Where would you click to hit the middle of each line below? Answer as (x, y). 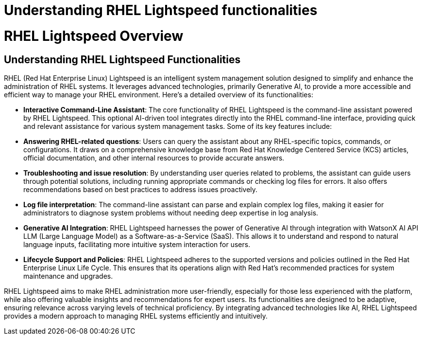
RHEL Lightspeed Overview (94, 36)
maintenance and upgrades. (68, 276)
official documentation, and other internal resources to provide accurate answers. (154, 158)
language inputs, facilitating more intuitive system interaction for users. (137, 244)
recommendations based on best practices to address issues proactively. (141, 189)
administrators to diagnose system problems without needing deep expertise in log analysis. (171, 213)
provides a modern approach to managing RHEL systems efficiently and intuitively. (136, 316)
